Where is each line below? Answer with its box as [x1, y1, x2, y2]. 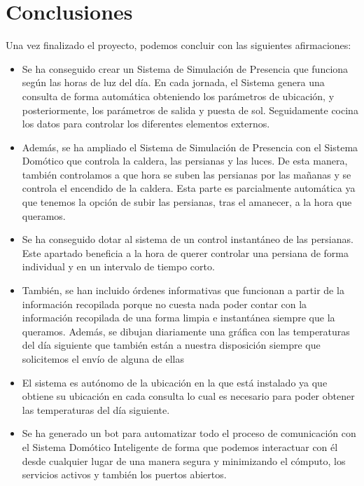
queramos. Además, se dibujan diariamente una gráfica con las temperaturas [22, 324, 350, 338]
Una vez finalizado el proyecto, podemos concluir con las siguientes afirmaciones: [6, 38, 351, 53]
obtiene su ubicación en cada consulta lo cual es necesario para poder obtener [22, 389, 355, 403]
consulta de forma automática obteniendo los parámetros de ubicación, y [22, 88, 335, 103]
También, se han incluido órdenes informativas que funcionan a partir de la [22, 283, 344, 298]
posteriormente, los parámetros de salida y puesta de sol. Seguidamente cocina [22, 102, 358, 117]
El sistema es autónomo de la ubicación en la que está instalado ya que [22, 375, 328, 389]
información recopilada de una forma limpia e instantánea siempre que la [22, 310, 335, 325]
